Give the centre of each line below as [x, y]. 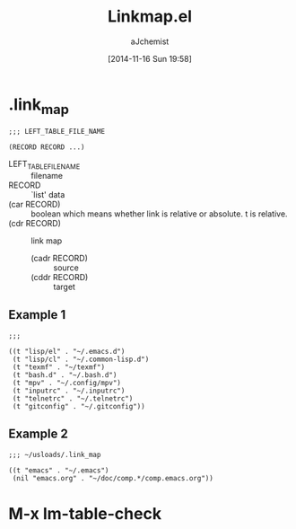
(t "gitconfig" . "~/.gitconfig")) [78, 406]
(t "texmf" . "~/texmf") [58, 367]
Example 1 [37, 315]
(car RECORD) [35, 205]
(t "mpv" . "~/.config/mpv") [67, 383]
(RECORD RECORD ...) [47, 147]
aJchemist [150, 41]
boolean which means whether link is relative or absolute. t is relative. [159, 214]
